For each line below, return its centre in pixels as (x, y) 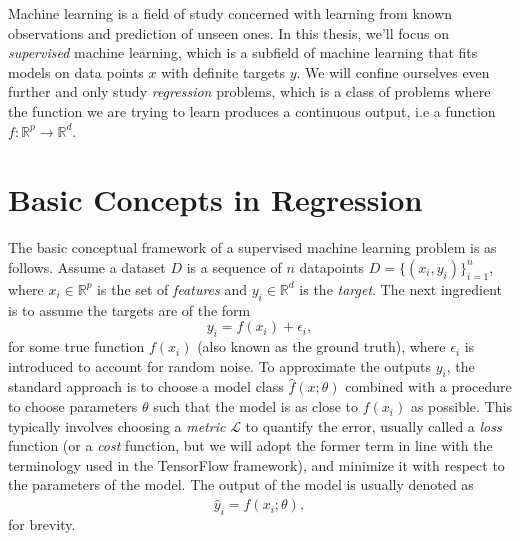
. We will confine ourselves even (393, 71)
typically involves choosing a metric (117, 425)
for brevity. (42, 524)
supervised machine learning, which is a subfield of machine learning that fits (243, 52)
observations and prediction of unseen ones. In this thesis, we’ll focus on (228, 32)
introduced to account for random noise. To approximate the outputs (220, 365)
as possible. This (461, 406)
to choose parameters (73, 406)
